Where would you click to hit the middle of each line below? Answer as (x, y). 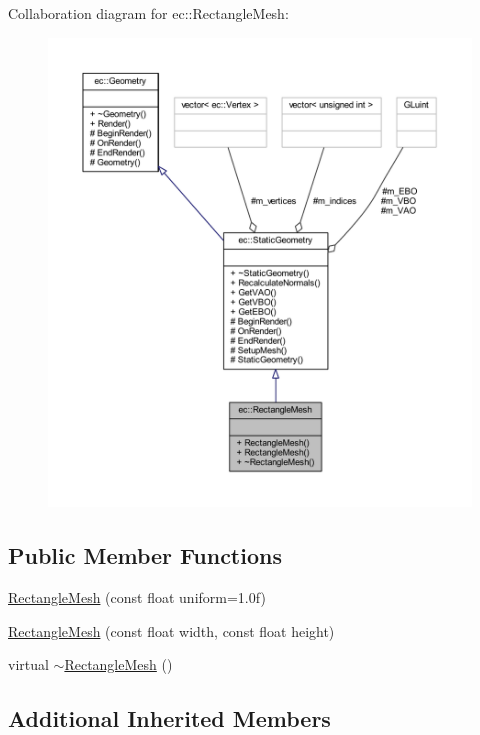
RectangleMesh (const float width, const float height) (171, 630)
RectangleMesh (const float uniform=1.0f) (137, 597)
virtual (28, 664)
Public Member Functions (145, 555)
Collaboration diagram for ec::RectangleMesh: (148, 13)
